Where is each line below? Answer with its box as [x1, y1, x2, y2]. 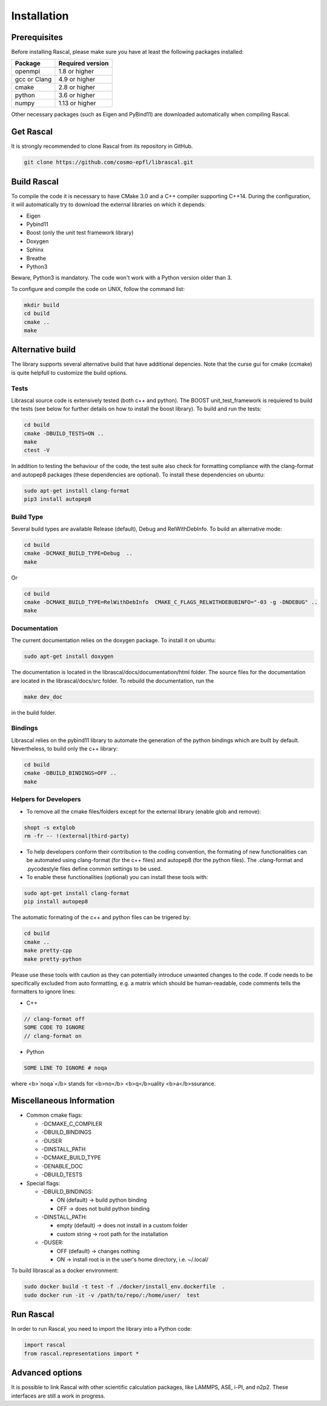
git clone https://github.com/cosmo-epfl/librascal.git [24, 159, 194, 166]
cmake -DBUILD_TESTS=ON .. [24, 430, 104, 437]
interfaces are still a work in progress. [11, 1392, 105, 1399]
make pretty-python [24, 956, 82, 962]
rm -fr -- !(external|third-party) [24, 832, 130, 839]
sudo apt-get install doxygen [24, 653, 114, 660]
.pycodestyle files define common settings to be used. [26, 865, 162, 872]
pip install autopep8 [24, 898, 88, 905]
